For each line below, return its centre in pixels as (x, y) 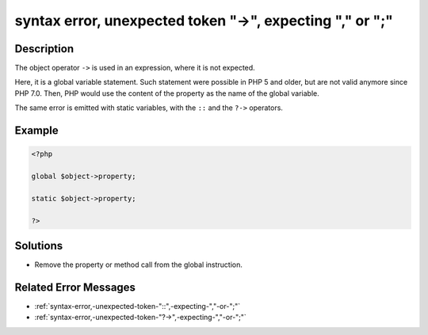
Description (44, 49)
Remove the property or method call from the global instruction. (139, 265)
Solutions (39, 246)
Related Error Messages (75, 287)
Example (36, 131)
